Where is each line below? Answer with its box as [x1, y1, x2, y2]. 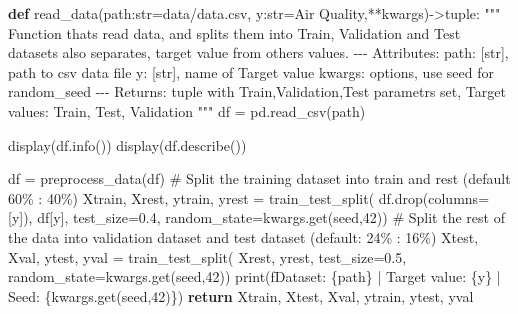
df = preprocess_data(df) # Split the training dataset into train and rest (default [8, 168, 511, 189]
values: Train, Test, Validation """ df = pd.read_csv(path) [8, 100, 366, 121]
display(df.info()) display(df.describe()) [8, 134, 247, 155]
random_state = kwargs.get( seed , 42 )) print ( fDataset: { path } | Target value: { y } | [8, 266, 501, 287]
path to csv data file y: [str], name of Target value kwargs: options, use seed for [8, 61, 494, 82]
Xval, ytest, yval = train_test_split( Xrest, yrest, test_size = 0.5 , [8, 246, 407, 267]
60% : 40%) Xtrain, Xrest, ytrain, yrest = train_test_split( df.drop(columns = [8, 187, 490, 208]
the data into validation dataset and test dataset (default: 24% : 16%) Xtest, [8, 226, 479, 247]
